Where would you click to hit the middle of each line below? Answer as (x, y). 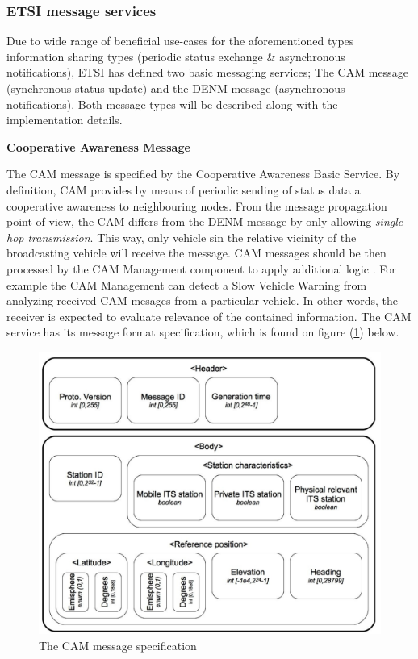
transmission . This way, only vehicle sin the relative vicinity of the (192, 237)
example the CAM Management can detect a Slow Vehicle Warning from (187, 284)
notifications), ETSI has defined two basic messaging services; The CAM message (207, 72)
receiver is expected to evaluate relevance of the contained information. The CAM (209, 316)
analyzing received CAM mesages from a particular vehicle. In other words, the (202, 300)
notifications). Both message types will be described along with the (172, 104)
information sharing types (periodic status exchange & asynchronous (176, 56)
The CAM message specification (118, 645)
